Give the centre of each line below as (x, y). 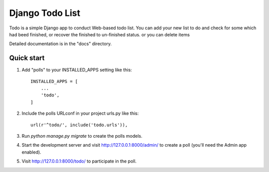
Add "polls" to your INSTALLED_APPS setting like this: (77, 70)
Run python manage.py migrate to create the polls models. (82, 136)
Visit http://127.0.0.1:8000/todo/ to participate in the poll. (79, 161)
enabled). (32, 152)
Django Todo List (45, 13)
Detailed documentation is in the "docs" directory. (61, 44)
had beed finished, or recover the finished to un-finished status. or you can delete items (100, 34)
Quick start (27, 58)
